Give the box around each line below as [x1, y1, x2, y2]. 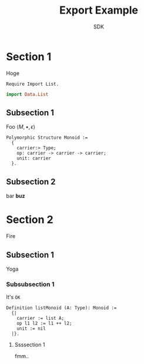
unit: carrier [16, 155, 51, 161]
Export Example [59, 4, 138, 17]
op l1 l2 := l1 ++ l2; [16, 320, 72, 327]
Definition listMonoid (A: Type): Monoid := [6, 305, 117, 311]
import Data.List [6, 91, 49, 97]
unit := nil [16, 326, 46, 331]
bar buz [6, 193, 25, 200]
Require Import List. [6, 81, 59, 87]
